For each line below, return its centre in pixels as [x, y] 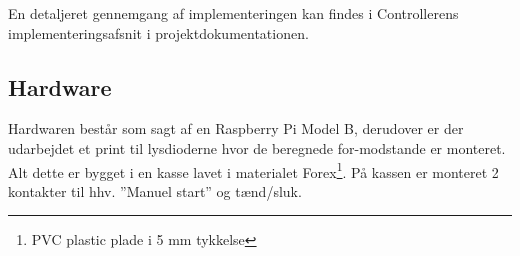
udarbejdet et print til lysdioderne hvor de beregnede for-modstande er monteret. [257, 147]
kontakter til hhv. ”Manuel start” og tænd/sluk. [155, 190]
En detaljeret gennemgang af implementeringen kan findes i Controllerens [233, 13]
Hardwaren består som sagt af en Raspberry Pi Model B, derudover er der [236, 128]
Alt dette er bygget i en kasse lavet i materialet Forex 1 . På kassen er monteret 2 [253, 170]
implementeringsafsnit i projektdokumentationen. [158, 32]
